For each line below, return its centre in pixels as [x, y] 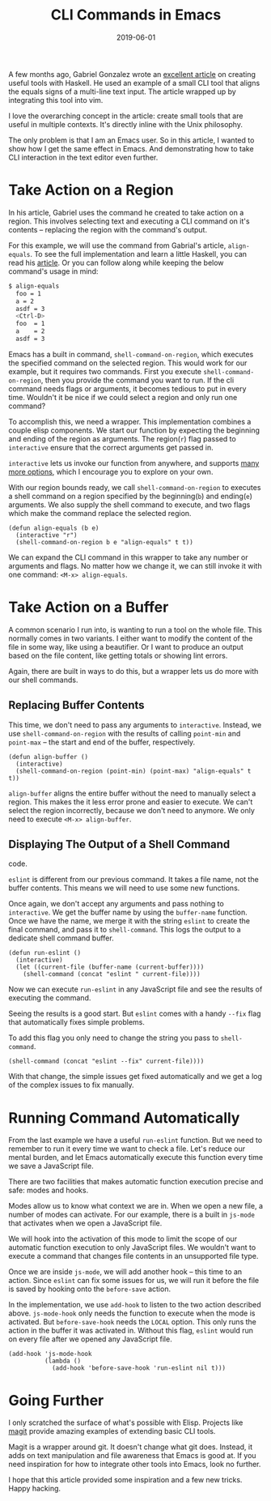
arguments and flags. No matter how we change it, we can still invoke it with [135, 565]
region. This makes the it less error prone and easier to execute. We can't [131, 802]
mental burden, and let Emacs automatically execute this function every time [136, 1158]
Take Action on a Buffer [89, 607]
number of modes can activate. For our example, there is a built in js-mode [131, 1215]
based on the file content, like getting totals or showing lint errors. [118, 655]
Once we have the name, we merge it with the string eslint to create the [129, 921]
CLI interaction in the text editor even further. [83, 157]
